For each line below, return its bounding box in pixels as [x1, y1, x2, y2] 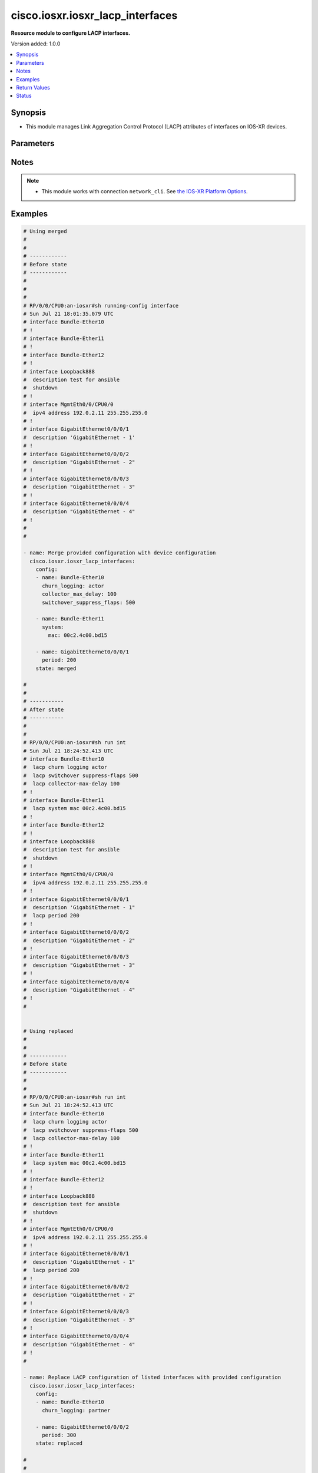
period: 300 [42, 1432, 77, 1439]
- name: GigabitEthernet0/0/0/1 [35, 648, 130, 655]
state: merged [35, 665, 77, 672]
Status [16, 92, 32, 100]
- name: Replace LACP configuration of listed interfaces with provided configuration [23, 1374, 281, 1381]
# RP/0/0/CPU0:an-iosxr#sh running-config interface [23, 302, 179, 309]
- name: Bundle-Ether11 [35, 616, 104, 622]
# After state [23, 706, 64, 713]
